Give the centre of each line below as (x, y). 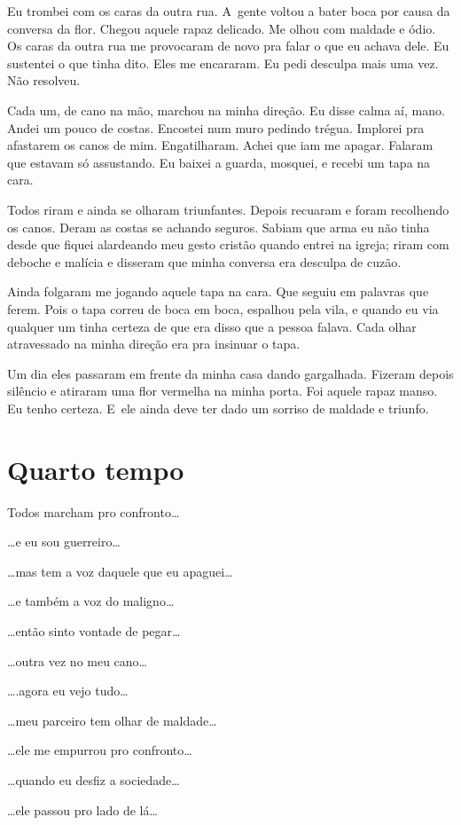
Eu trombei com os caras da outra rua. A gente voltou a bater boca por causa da (229, 11)
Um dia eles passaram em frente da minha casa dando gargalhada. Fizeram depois (230, 373)
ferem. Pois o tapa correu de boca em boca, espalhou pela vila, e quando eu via (223, 308)
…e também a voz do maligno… (91, 601)
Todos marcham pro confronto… (94, 511)
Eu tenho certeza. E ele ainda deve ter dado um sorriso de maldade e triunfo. (218, 408)
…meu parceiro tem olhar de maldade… (112, 720)
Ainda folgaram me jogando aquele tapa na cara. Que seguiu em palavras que (218, 291)
